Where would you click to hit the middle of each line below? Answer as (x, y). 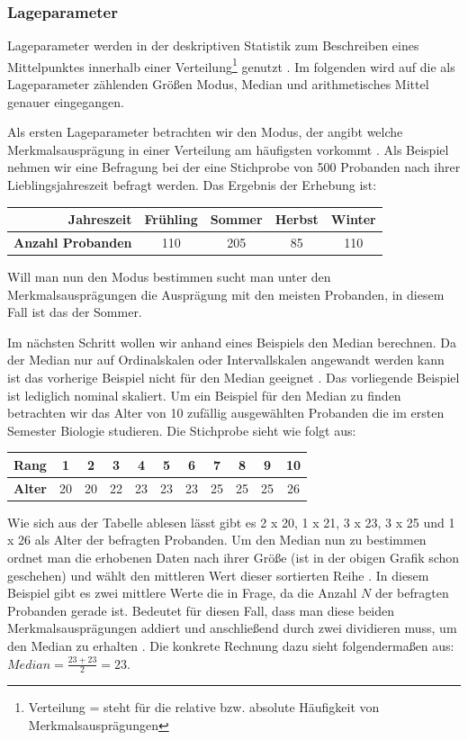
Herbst (297, 219)
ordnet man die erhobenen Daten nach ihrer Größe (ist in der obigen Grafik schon (234, 558)
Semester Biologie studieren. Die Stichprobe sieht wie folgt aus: (182, 430)
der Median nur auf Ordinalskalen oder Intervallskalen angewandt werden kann (226, 360)
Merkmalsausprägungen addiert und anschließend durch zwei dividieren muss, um (232, 628)
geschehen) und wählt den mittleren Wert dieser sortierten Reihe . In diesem (218, 575)
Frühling (171, 219)
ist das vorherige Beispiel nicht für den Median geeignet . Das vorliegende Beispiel (234, 378)
